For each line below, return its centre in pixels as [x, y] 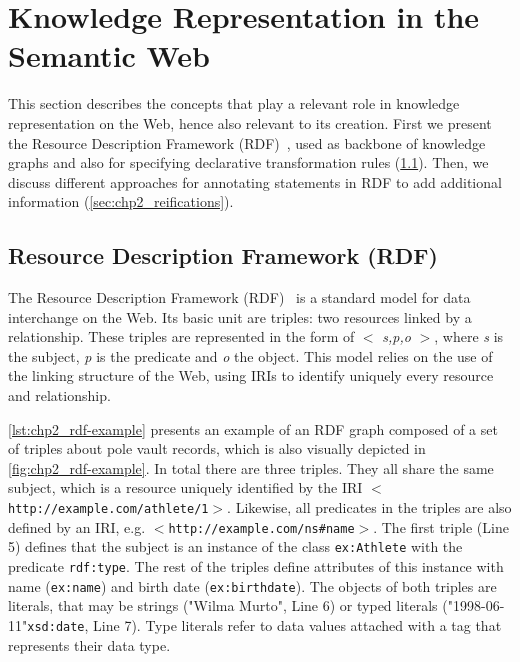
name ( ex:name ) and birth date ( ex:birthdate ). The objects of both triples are [252, 585]
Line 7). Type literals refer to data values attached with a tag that [297, 624]
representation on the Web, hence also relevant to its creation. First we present [250, 122]
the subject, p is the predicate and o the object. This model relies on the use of [250, 355]
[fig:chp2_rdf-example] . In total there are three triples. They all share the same [251, 467]
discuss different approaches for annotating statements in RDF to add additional [255, 181]
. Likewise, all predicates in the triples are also [369, 507]
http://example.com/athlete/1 [108, 509]
